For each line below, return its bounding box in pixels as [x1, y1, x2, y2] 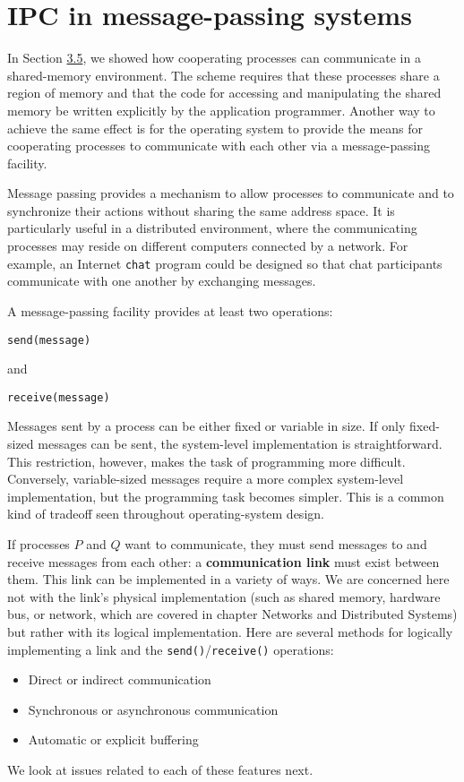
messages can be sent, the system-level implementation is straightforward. [38, 434, 443, 452]
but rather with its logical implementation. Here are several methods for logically [7, 622, 453, 640]
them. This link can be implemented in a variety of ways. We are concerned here [7, 570, 450, 589]
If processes [7, 534, 70, 553]
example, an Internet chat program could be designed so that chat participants [7, 254, 443, 272]
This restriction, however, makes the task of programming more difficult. [7, 451, 406, 470]
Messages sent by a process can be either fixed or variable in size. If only [7, 417, 406, 435]
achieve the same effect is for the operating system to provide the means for [7, 118, 424, 137]
